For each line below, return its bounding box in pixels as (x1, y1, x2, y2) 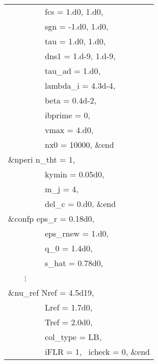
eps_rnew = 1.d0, (45, 227, 109, 239)
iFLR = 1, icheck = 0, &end (45, 346, 150, 357)
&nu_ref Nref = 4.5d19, (8, 287, 94, 298)
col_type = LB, (45, 331, 102, 343)
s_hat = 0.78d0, (45, 257, 103, 269)
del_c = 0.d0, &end (45, 198, 116, 210)
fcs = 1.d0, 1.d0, (45, 6, 103, 17)
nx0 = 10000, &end (45, 139, 114, 150)
